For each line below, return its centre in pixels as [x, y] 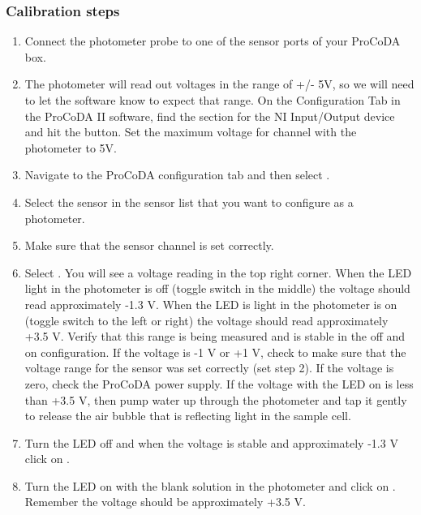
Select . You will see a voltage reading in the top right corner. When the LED [218, 272]
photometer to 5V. [71, 147]
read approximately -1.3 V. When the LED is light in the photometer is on [211, 304]
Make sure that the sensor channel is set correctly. [149, 245]
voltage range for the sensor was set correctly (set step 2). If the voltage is [209, 368]
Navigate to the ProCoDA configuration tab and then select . [177, 175]
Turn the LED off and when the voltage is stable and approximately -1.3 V [211, 442]
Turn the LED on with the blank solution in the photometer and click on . [210, 485]
